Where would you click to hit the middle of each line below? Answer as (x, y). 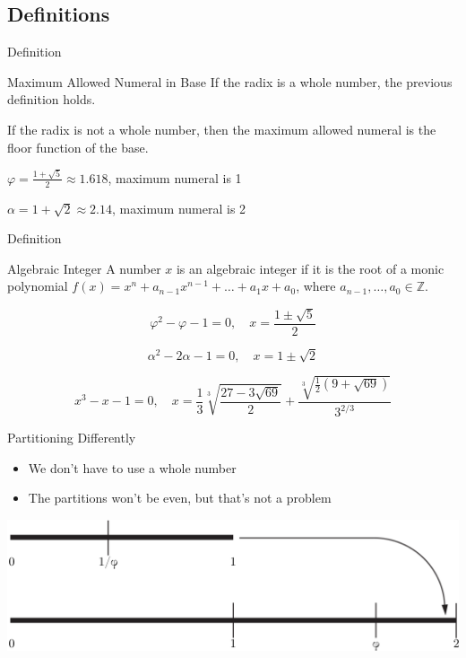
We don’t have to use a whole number (132, 467)
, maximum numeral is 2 (179, 208)
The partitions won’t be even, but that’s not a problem (180, 498)
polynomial (38, 286)
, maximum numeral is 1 (175, 177)
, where (316, 286)
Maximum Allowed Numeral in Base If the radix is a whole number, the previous (230, 81)
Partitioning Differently (72, 437)
